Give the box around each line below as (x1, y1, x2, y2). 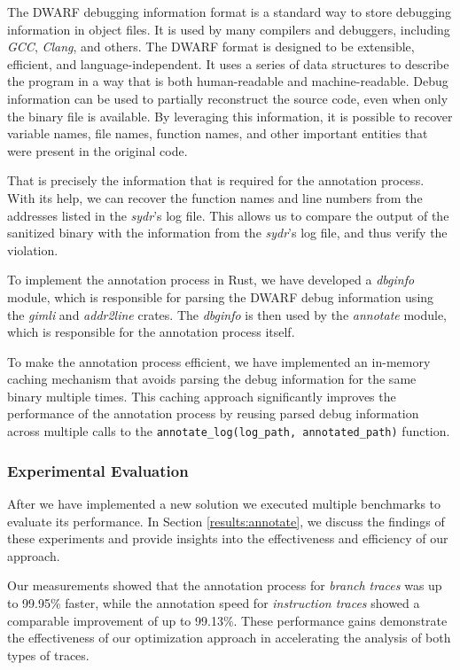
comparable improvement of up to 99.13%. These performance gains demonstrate (7, 611, 448, 629)
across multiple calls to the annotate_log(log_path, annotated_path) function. (7, 422, 450, 440)
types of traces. (7, 645, 90, 664)
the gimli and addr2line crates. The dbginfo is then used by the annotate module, (7, 305, 448, 323)
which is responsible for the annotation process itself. (7, 323, 295, 341)
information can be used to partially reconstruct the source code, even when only (7, 89, 448, 107)
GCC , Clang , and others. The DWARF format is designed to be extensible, (7, 37, 415, 56)
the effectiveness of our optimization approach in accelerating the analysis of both (7, 628, 451, 647)
